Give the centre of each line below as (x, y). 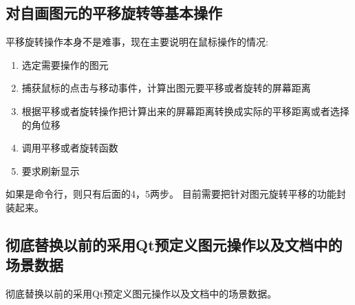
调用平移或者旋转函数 (70, 148)
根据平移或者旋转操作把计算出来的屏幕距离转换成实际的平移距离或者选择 (185, 111)
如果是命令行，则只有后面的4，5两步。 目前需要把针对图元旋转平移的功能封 (176, 194)
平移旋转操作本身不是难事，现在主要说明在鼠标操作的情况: (137, 42)
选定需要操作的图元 (65, 64)
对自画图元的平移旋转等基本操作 (114, 13)
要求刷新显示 (51, 170)
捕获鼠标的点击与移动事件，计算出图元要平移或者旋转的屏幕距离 (166, 88)
